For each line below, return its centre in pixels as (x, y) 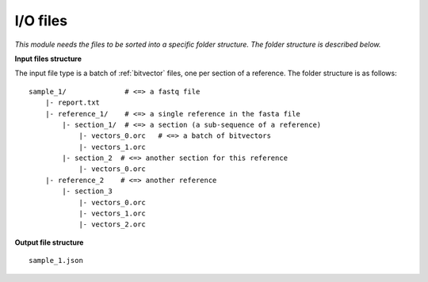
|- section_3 (87, 191)
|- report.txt (73, 103)
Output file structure (49, 242)
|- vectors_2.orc (113, 225)
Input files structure (48, 59)
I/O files (41, 21)
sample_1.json (56, 261)
